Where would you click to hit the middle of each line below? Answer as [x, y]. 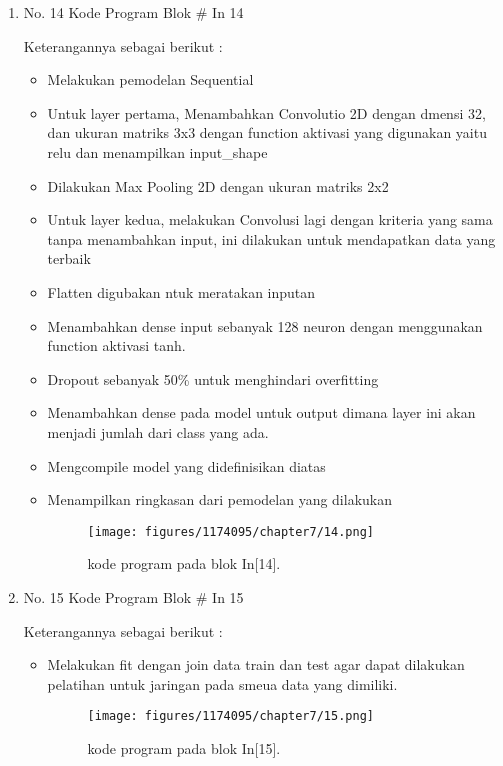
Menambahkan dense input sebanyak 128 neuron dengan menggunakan [265, 325]
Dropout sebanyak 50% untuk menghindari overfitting [213, 378]
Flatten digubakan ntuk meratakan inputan [181, 291]
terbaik [69, 258]
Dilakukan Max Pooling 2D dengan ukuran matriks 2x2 [218, 185]
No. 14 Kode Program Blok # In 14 [133, 12]
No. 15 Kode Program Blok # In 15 [133, 596]
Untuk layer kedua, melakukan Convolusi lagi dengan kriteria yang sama [270, 219]
